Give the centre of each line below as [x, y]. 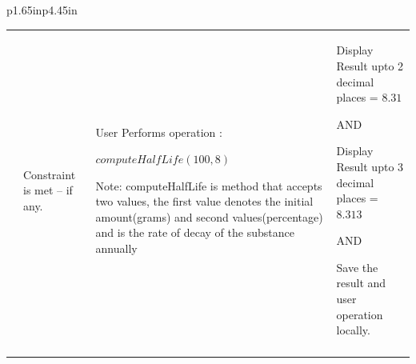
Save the [357, 267]
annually [116, 248]
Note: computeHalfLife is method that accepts [209, 185]
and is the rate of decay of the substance [195, 232]
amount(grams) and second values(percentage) [209, 216]
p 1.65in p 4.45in [42, 10]
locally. [353, 330]
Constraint [50, 174]
